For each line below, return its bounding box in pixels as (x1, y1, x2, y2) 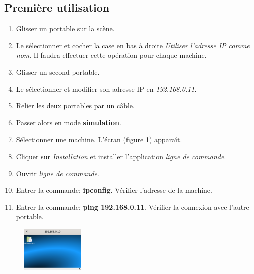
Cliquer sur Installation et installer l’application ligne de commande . (16, 151, 226, 161)
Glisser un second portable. (16, 66, 100, 77)
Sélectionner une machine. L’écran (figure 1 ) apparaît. (16, 134, 182, 145)
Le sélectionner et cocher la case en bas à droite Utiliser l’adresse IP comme (16, 40, 250, 50)
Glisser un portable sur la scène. (16, 23, 115, 34)
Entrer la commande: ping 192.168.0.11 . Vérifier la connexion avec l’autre (16, 201, 249, 212)
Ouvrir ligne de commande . (16, 168, 99, 178)
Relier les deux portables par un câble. (16, 100, 135, 111)
